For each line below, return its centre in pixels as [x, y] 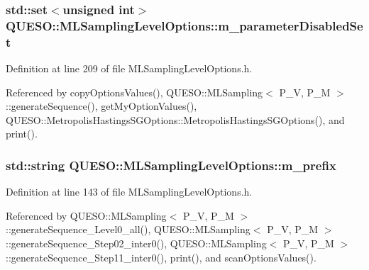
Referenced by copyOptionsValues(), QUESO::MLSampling [134, 92]
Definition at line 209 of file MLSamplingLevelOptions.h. [129, 68]
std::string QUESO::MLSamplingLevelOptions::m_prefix [171, 165]
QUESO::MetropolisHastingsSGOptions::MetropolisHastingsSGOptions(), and [175, 119]
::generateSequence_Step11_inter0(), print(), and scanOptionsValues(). [161, 257]
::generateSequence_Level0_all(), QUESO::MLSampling [128, 229]
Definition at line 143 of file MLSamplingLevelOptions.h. [129, 192]
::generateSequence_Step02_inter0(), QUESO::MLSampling [136, 243]
